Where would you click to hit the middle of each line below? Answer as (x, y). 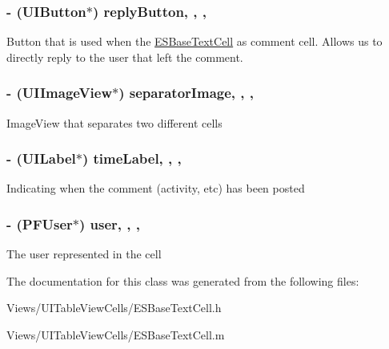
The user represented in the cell (84, 254)
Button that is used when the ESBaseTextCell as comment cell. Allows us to (194, 41)
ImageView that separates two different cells (114, 122)
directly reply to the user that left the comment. (125, 57)
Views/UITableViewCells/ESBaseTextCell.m (116, 335)
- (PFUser (40, 223)
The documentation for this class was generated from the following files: (183, 280)
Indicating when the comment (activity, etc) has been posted (156, 188)
